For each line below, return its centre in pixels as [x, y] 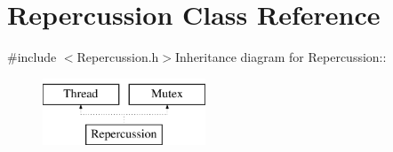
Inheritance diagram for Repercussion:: [281, 57]
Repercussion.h [118, 57]
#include [32, 57]
